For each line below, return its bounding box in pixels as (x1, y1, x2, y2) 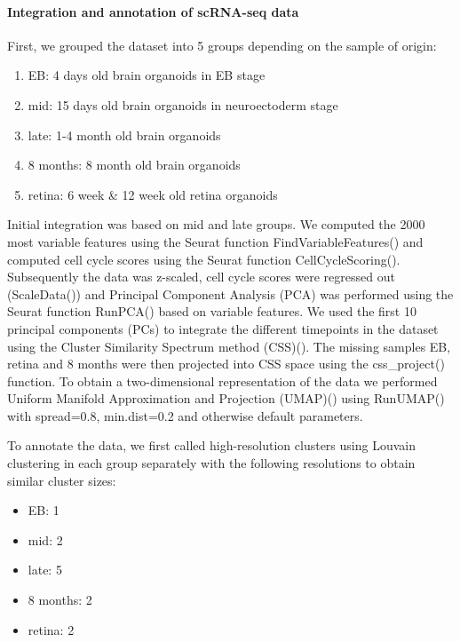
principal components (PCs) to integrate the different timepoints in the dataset (7, 319, 439, 337)
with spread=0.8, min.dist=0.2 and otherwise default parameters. (7, 406, 363, 424)
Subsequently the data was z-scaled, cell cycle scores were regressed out (7, 267, 395, 286)
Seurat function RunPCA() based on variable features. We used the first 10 (7, 302, 416, 321)
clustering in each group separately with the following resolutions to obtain (7, 454, 416, 472)
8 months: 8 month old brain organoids (28, 155, 241, 174)
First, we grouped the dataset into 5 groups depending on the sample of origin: (7, 36, 437, 54)
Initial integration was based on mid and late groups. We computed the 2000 (7, 215, 425, 234)
